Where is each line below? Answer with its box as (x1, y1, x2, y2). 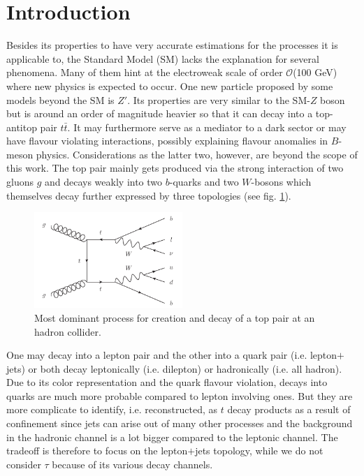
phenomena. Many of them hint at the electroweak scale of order (6, 65, 283, 80)
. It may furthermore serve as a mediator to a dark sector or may (67, 119, 347, 134)
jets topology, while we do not (195, 443, 323, 458)
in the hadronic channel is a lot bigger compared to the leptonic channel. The (6, 429, 338, 444)
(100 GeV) (293, 65, 337, 80)
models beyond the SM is (6, 92, 115, 107)
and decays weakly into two (44, 174, 163, 189)
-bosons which (251, 174, 312, 189)
